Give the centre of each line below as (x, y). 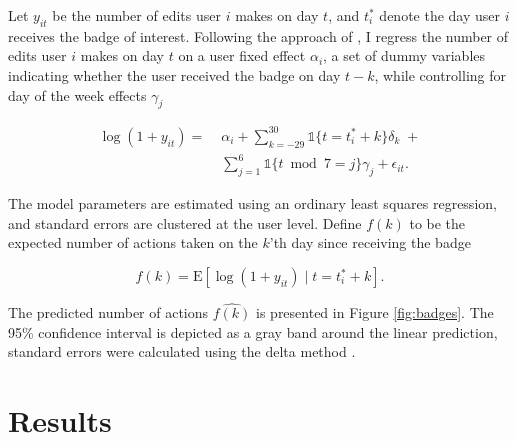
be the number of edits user (136, 15)
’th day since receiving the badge (370, 242)
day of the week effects (77, 94)
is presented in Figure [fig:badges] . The (375, 312)
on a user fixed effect (242, 55)
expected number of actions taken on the (133, 242)
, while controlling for (440, 74)
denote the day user (440, 15)
